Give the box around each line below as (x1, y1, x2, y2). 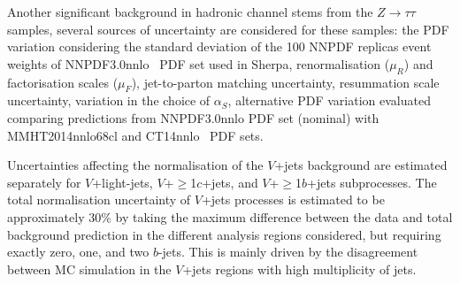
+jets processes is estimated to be (201, 190, 385, 209)
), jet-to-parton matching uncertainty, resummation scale (131, 73, 440, 91)
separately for (7, 173, 81, 191)
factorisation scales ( (7, 73, 119, 91)
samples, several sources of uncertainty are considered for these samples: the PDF (7, 19, 449, 38)
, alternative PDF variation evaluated (227, 91, 431, 110)
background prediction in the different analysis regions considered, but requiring (7, 225, 441, 243)
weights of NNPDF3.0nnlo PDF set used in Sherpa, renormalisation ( (7, 54, 390, 73)
